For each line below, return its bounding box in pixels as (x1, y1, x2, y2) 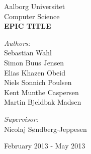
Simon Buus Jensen (4, 57, 64, 67)
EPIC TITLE (4, 21, 51, 31)
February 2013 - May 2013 (4, 140, 85, 151)
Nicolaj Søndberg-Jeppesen (4, 123, 87, 134)
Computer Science (4, 11, 60, 21)
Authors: (4, 37, 31, 48)
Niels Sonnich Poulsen (4, 77, 72, 88)
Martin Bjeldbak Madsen (4, 97, 81, 107)
